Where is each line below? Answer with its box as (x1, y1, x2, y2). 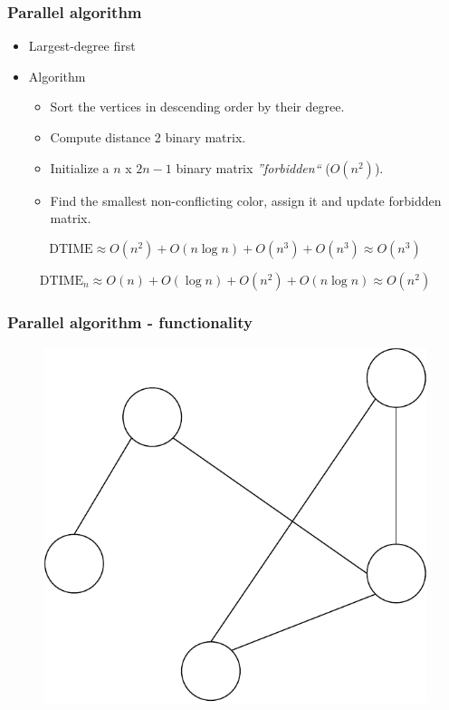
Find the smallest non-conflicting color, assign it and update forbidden (50, 190, 442, 209)
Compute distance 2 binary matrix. (50, 128, 246, 146)
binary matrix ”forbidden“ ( (176, 158, 330, 177)
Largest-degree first (28, 36, 136, 55)
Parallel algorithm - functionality (7, 310, 253, 333)
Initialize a (50, 158, 110, 177)
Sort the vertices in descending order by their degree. (50, 97, 345, 116)
